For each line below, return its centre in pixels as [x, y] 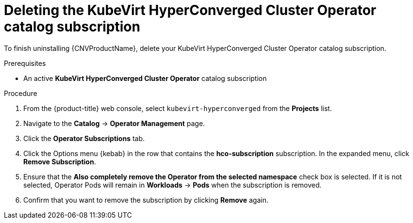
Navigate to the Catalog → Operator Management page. [114, 123]
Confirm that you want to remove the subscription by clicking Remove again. [146, 200]
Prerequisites [25, 63]
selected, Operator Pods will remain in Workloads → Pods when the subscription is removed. [173, 185]
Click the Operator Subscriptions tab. [84, 138]
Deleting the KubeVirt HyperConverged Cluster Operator [190, 10]
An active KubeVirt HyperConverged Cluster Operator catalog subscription [145, 78]
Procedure [21, 93]
